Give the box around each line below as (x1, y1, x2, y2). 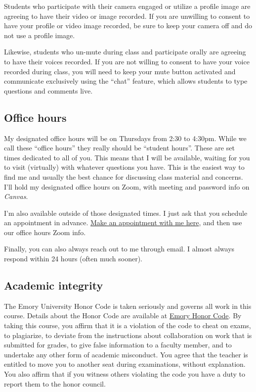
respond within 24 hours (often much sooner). (4, 253, 142, 264)
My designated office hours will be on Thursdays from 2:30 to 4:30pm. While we (4, 133, 247, 143)
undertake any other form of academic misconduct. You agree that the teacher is (4, 349, 248, 359)
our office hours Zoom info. (4, 227, 86, 237)
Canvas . (4, 191, 28, 201)
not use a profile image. (4, 30, 75, 40)
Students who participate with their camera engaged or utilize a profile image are (4, 1, 251, 11)
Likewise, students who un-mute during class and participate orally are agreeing (4, 47, 246, 57)
